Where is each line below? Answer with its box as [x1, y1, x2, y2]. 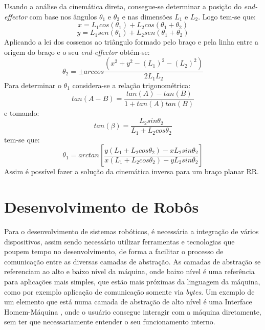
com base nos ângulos [29, 11, 97, 22]
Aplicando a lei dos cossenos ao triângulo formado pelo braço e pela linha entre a [4, 36, 259, 47]
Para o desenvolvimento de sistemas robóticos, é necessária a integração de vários [4, 225, 259, 236]
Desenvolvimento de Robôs [4, 196, 199, 217]
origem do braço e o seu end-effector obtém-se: [4, 46, 150, 57]
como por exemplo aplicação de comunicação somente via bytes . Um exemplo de [4, 286, 255, 297]
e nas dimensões [122, 11, 172, 22]
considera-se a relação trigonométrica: [72, 79, 191, 90]
